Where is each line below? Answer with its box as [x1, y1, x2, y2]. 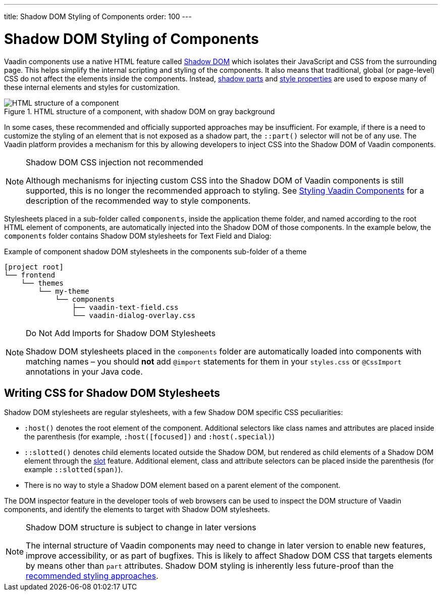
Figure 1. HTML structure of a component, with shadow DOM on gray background [4, 107, 275, 116]
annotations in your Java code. [26, 366, 143, 377]
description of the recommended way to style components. [26, 195, 251, 206]
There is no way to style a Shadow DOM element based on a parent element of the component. [24, 481, 341, 490]
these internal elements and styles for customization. [4, 82, 180, 91]
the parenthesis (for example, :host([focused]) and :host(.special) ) [24, 432, 275, 441]
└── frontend [4, 270, 56, 279]
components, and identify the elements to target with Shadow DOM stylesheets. [4, 505, 270, 514]
